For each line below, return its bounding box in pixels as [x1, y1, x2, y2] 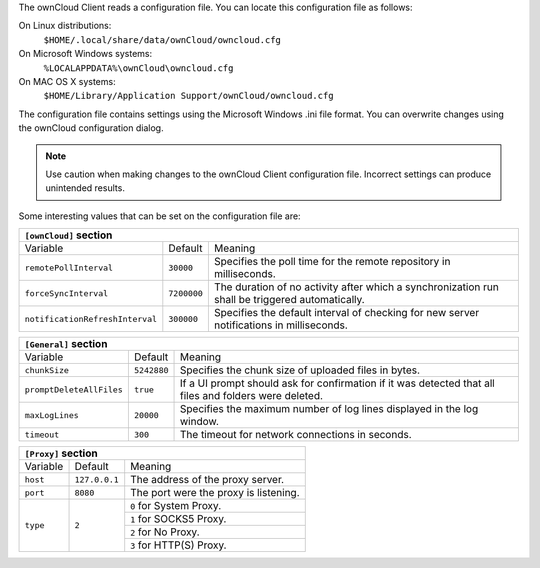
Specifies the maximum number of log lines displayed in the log [180, 402, 479, 416]
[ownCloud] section [24, 228, 113, 242]
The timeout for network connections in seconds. [180, 428, 412, 442]
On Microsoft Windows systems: [18, 48, 153, 60]
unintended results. [45, 182, 125, 194]
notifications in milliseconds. [213, 318, 349, 332]
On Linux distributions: [18, 20, 112, 32]
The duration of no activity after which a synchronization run [213, 280, 499, 294]
